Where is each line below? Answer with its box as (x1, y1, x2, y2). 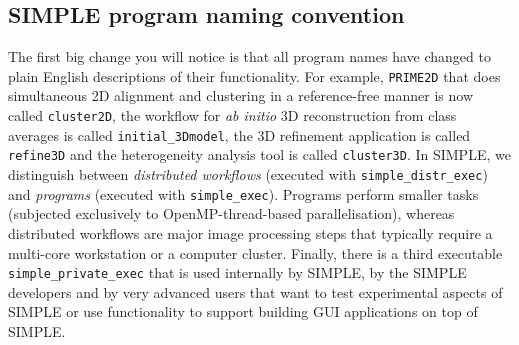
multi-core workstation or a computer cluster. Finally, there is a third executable (8, 242, 503, 263)
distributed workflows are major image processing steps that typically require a (8, 222, 493, 243)
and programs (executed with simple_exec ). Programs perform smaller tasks (8, 183, 479, 204)
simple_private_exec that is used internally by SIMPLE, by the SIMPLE (8, 262, 467, 283)
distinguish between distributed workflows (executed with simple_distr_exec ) (8, 164, 488, 185)
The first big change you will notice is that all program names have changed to (8, 46, 491, 67)
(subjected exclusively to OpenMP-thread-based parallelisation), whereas (8, 203, 455, 224)
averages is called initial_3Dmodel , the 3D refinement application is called (8, 124, 471, 145)
